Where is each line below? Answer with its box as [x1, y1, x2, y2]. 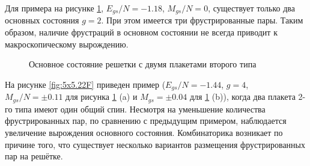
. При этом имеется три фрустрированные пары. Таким [101, 14, 303, 26]
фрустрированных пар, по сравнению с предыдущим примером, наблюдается [5, 114, 287, 127]
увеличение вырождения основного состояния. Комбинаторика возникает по [5, 126, 283, 138]
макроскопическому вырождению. [5, 37, 129, 50]
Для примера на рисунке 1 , [5, 2, 104, 14]
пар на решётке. [5, 150, 63, 162]
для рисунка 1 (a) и [65, 90, 138, 103]
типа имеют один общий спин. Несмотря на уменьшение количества [15, 102, 266, 115]
